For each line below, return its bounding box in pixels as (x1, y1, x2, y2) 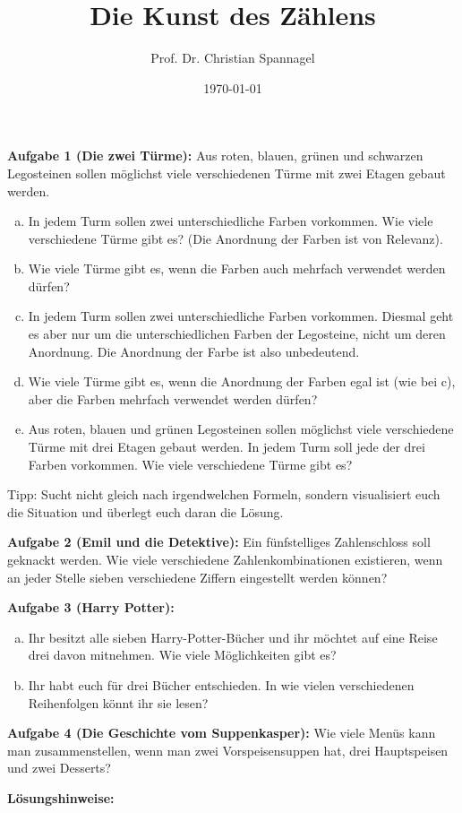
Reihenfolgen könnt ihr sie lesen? (28, 693, 209, 712)
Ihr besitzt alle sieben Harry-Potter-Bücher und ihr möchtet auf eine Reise (28, 627, 438, 646)
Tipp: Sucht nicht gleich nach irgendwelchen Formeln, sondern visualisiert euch (7, 485, 441, 504)
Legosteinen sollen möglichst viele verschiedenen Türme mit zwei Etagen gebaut (7, 163, 446, 182)
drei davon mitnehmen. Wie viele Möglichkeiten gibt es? (28, 645, 337, 664)
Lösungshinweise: (7, 788, 115, 807)
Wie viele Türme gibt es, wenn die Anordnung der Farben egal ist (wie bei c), (28, 372, 456, 391)
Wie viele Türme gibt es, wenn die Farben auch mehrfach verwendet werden (28, 259, 446, 278)
